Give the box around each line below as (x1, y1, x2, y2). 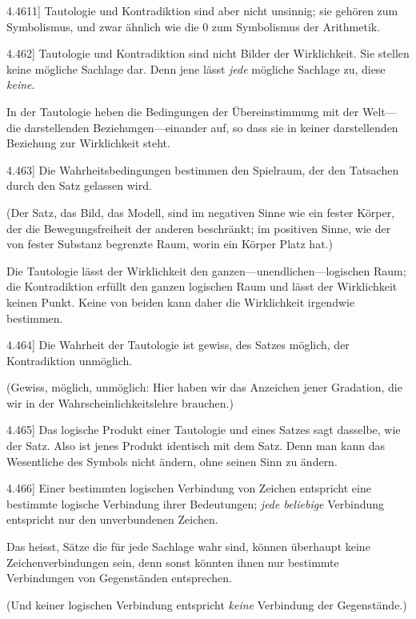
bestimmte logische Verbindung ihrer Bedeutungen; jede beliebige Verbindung (6, 495, 385, 512)
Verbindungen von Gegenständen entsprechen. (6, 569, 232, 586)
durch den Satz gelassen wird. (6, 177, 152, 194)
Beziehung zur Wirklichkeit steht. (6, 135, 170, 151)
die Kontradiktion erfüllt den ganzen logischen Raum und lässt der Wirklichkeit (6, 278, 398, 295)
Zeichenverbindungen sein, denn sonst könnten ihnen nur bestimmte (6, 553, 339, 570)
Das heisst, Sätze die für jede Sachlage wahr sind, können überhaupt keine (6, 538, 370, 555)
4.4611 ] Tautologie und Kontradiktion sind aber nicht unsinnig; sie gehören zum (6, 2, 398, 18)
